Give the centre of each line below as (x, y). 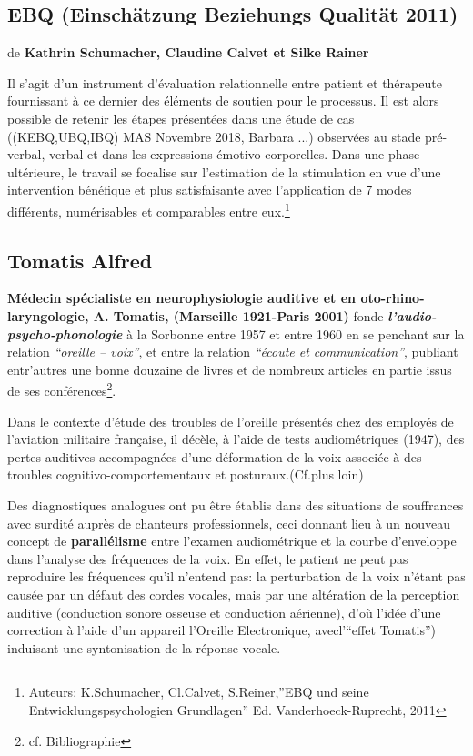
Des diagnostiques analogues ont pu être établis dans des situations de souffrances (236, 505)
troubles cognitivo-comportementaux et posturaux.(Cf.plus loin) (186, 474)
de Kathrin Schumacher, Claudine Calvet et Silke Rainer (188, 52)
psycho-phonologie (65, 333)
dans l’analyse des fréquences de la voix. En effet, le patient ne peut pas (208, 558)
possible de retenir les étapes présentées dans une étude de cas (181, 118)
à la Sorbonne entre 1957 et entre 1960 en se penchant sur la (296, 333)
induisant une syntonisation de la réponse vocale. (144, 647)
